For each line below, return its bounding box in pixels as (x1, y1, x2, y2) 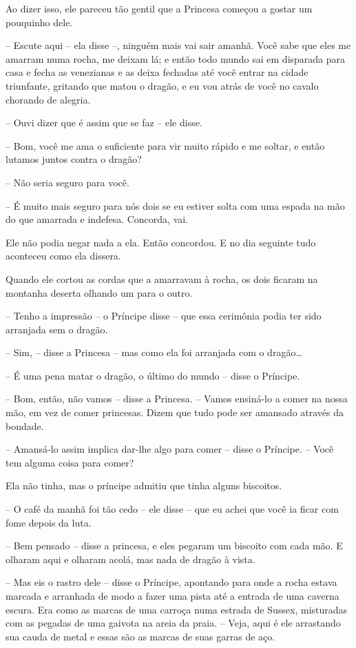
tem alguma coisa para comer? (6, 455, 134, 469)
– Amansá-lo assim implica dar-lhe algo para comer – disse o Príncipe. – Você (6, 442, 334, 456)
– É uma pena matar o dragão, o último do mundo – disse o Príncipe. (6, 368, 300, 382)
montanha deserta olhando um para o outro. (6, 285, 193, 300)
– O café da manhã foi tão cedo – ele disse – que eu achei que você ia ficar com (6, 502, 339, 516)
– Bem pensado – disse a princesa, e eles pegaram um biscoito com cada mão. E (6, 538, 343, 553)
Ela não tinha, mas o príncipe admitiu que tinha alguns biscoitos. (6, 478, 282, 493)
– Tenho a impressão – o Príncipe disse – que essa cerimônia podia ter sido (6, 308, 322, 323)
